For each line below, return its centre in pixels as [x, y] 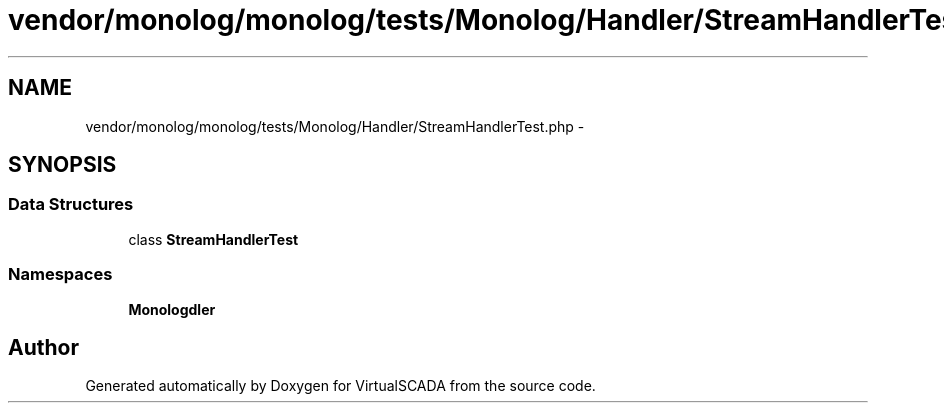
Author [43, 347]
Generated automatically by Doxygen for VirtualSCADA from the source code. [340, 386]
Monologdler [172, 309]
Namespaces [60, 274]
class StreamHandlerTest [213, 239]
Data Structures [71, 204]
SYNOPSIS [62, 165]
